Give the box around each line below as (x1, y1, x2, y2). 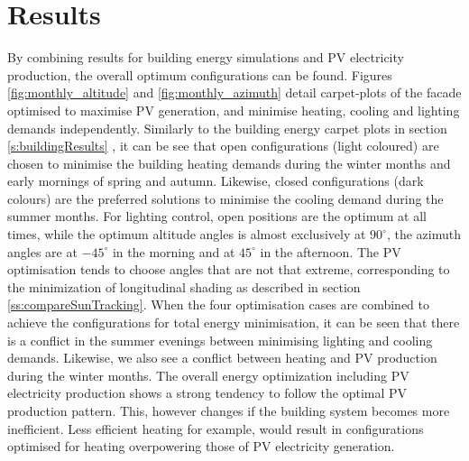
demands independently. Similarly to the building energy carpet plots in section (7, 118, 447, 137)
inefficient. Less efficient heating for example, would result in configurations (7, 419, 424, 438)
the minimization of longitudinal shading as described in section (7, 277, 361, 296)
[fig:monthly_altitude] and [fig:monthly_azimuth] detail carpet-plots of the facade (7, 83, 462, 102)
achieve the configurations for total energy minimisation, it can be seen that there (7, 313, 460, 332)
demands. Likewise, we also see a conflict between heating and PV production (7, 348, 437, 367)
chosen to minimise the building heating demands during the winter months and (7, 153, 451, 172)
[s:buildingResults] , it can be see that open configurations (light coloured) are (7, 136, 439, 155)
